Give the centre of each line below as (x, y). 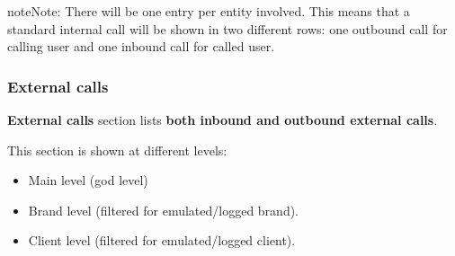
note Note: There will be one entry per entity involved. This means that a (209, 11)
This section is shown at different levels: (117, 150)
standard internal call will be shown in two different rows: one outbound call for (227, 28)
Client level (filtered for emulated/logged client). (162, 240)
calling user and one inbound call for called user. (141, 46)
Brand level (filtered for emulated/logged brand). (164, 210)
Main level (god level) (88, 180)
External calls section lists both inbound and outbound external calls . (223, 119)
